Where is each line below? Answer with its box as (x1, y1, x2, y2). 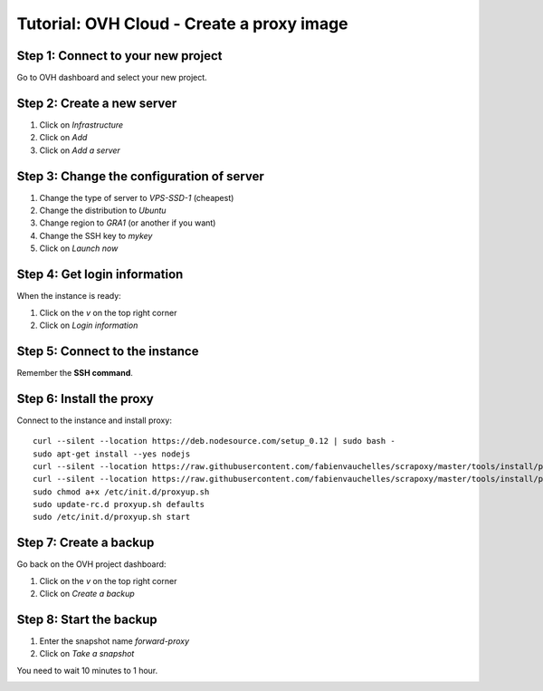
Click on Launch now (39, 243, 119, 254)
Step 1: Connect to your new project (16, 48, 223, 63)
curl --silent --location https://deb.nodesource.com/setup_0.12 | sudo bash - (33, 436, 395, 446)
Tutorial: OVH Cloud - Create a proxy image (16, 14, 348, 34)
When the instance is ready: (16, 291, 121, 302)
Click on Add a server (39, 145, 121, 156)
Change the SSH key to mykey (39, 230, 153, 241)
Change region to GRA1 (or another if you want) (39, 217, 216, 228)
